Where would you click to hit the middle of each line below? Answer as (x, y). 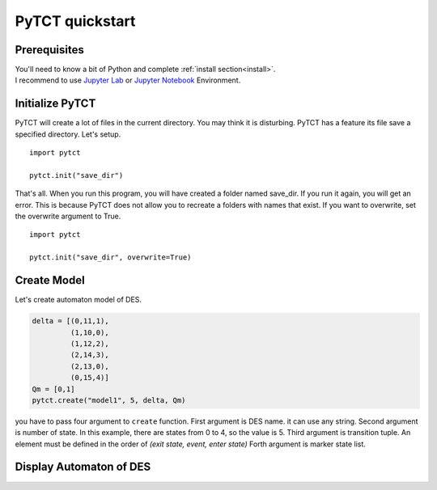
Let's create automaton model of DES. (78, 300)
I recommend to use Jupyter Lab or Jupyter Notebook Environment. (128, 80)
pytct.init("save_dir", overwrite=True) (110, 258)
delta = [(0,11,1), (70, 321)
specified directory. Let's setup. (68, 134)
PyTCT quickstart (75, 21)
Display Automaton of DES (83, 467)
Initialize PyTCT (55, 104)
